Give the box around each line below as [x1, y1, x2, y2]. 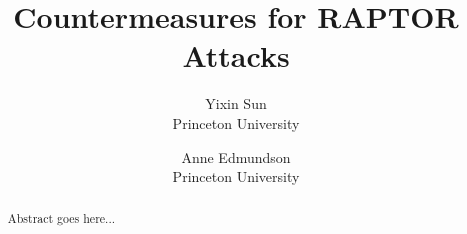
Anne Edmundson [181, 146, 291, 167]
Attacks [182, 35, 290, 76]
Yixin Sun [205, 93, 267, 114]
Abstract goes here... [7, 210, 116, 227]
